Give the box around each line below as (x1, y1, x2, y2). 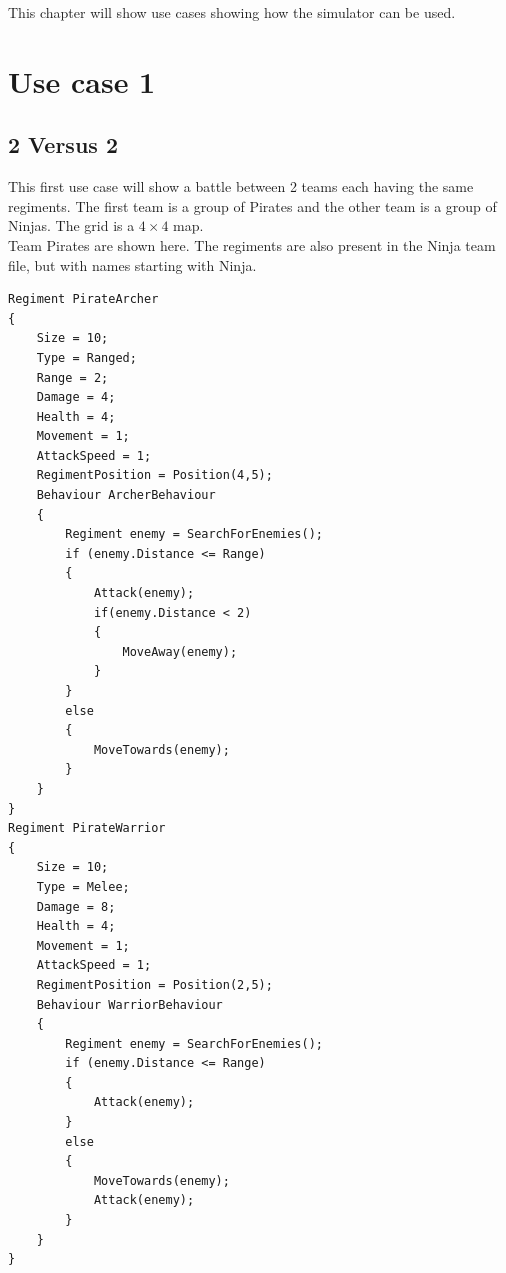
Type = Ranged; (36, 350, 137, 365)
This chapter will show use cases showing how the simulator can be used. (8, 2, 456, 22)
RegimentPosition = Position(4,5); (36, 468, 273, 483)
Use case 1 (8, 60, 156, 101)
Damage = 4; (36, 390, 116, 405)
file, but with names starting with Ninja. (8, 254, 257, 275)
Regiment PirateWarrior (8, 821, 166, 836)
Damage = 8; (36, 899, 116, 914)
